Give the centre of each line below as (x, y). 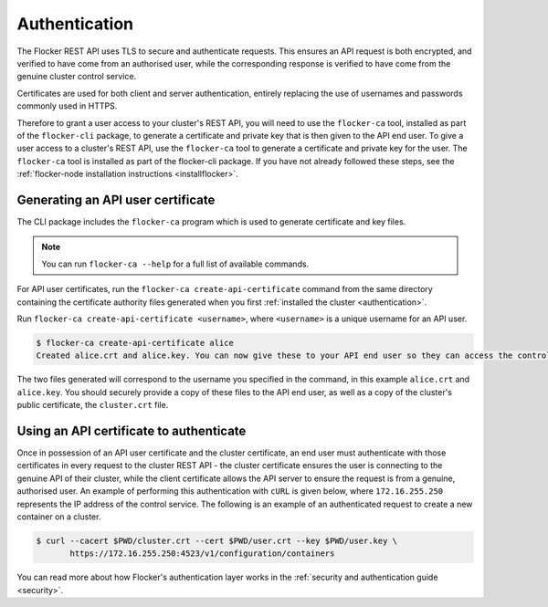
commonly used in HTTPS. (67, 106)
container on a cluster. (59, 517)
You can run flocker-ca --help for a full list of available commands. (175, 264)
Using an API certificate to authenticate (132, 430)
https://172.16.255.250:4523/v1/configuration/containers (202, 554)
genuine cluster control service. (77, 77)
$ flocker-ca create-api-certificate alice (135, 343)
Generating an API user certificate (116, 199)
